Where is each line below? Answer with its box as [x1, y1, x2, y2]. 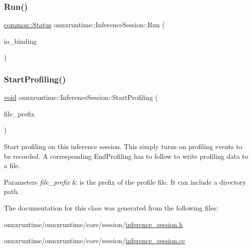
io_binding [4, 36, 37, 46]
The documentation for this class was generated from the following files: [4, 202, 218, 212]
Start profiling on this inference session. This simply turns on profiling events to [4, 141, 242, 151]
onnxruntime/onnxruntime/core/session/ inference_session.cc [4, 235, 185, 246]
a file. [4, 160, 20, 171]
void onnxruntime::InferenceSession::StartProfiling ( [4, 92, 158, 102]
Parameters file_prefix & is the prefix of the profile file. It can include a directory [4, 176, 246, 187]
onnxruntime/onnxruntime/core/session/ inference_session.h [4, 219, 183, 229]
